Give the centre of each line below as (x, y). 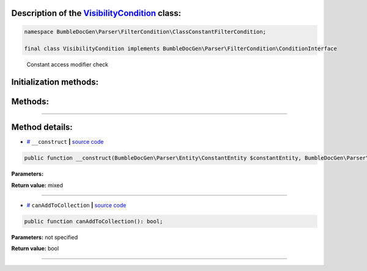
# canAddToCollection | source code (76, 206)
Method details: (42, 128)
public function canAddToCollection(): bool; (94, 221)
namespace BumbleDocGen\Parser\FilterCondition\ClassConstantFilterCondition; (145, 32)
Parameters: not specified (45, 237)
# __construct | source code (65, 142)
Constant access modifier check (68, 65)
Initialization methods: (55, 82)
